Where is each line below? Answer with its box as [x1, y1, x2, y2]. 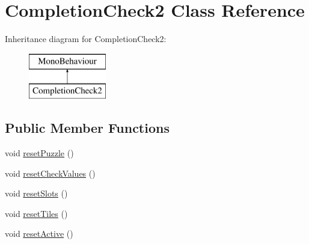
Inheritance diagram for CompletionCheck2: [5, 32, 167, 45]
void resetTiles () [5, 207, 68, 219]
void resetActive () [5, 227, 73, 240]
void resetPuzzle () [5, 147, 74, 159]
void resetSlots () [5, 187, 68, 200]
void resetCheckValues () [5, 166, 96, 179]
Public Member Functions [5, 118, 170, 137]
